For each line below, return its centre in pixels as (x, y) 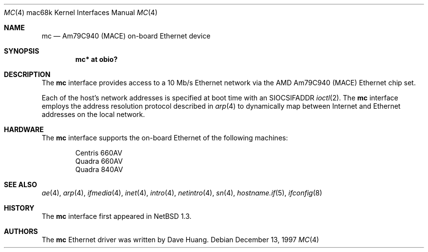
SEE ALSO (21, 184)
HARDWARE (24, 129)
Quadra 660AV (99, 161)
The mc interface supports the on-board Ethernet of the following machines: (165, 138)
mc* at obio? (96, 59)
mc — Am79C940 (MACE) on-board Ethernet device (126, 36)
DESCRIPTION (27, 74)
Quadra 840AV (99, 169)
